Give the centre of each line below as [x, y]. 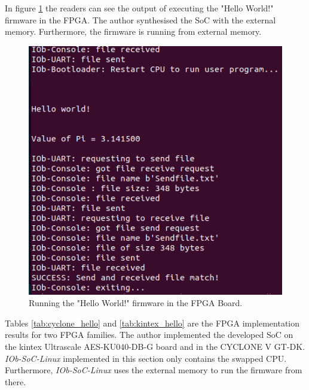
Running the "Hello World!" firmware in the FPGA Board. [136, 303]
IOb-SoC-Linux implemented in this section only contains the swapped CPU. [146, 358]
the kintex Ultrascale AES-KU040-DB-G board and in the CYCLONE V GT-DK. [155, 346]
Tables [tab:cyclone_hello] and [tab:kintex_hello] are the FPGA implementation [152, 323]
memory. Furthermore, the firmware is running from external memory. [133, 31]
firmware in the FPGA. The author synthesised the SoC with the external [140, 19]
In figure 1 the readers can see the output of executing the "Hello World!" [139, 8]
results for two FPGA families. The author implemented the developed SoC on [149, 335]
